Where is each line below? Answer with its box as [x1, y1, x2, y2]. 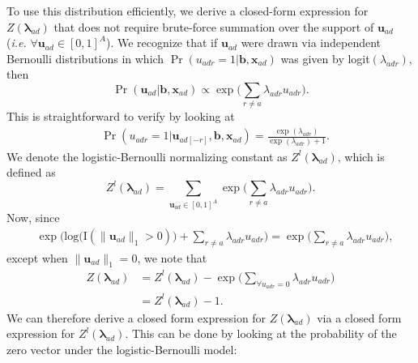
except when [6, 249, 68, 266]
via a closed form [317, 309, 402, 326]
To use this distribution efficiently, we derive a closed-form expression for [6, 2, 369, 19]
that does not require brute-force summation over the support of [53, 18, 374, 35]
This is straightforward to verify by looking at [6, 108, 235, 125]
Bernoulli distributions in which [6, 49, 164, 66]
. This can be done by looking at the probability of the [125, 325, 397, 342]
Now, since [6, 209, 60, 226]
